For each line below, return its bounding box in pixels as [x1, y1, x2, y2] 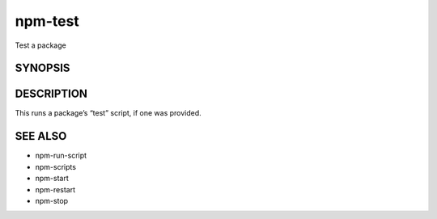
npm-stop [35, 196, 69, 205]
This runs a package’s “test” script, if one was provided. [15, 108, 202, 118]
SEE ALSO [15, 129, 67, 143]
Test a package [15, 40, 66, 50]
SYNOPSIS [15, 61, 70, 75]
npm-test [15, 12, 80, 30]
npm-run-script [35, 150, 87, 161]
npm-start [35, 174, 69, 183]
